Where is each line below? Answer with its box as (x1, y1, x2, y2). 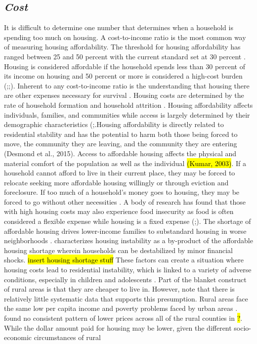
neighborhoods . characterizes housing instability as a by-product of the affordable (4, 235, 253, 246)
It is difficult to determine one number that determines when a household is (4, 22, 233, 33)
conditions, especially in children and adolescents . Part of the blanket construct (4, 274, 247, 284)
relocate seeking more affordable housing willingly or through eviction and (4, 177, 229, 187)
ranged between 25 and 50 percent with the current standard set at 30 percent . (4, 51, 246, 61)
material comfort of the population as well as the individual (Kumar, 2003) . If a (4, 158, 246, 168)
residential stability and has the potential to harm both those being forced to (4, 129, 238, 139)
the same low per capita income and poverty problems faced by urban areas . (4, 303, 238, 313)
